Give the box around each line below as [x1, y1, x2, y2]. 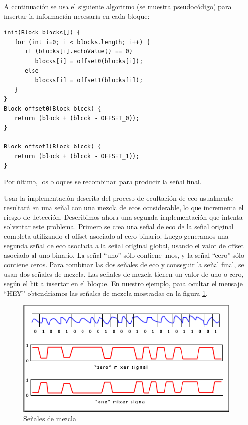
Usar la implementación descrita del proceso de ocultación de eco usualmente [4, 193, 233, 203]
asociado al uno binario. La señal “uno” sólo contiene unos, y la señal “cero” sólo [4, 250, 244, 260]
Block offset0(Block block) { [4, 105, 101, 112]
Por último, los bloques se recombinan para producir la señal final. [4, 177, 202, 187]
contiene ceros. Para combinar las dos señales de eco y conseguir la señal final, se [4, 259, 244, 269]
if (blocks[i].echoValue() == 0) [24, 48, 132, 55]
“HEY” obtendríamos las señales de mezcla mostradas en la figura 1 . [4, 288, 208, 298]
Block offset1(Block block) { [4, 143, 101, 150]
